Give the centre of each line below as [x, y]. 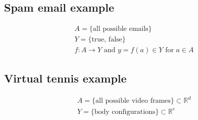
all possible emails [120, 29]
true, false [107, 40]
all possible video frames [133, 101]
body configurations [125, 112]
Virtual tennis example [65, 78]
